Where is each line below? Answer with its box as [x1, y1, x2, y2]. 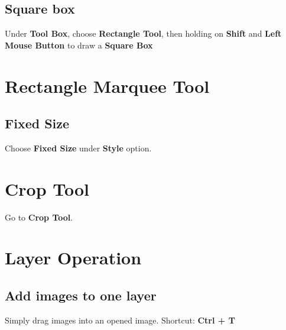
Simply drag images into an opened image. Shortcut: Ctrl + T [5, 313, 235, 326]
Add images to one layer [5, 286, 157, 305]
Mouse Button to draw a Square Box [5, 38, 153, 51]
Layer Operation [5, 245, 142, 270]
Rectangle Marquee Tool [5, 73, 210, 98]
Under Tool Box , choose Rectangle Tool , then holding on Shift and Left [5, 27, 282, 40]
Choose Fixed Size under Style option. [5, 141, 152, 154]
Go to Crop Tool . [5, 211, 73, 223]
